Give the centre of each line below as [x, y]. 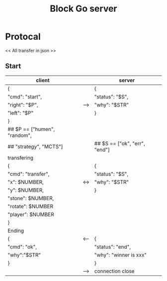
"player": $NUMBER [31, 214]
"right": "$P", [23, 105]
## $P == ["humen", [31, 129]
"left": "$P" [21, 113]
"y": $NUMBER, [26, 190]
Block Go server [83, 9]
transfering [21, 157]
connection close [114, 271]
